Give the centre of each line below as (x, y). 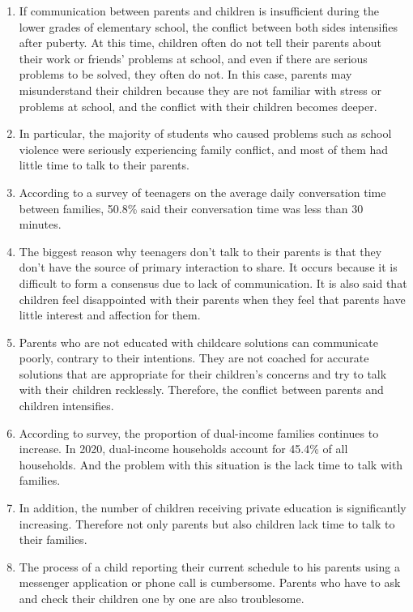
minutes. (40, 224)
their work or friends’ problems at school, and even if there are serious (193, 58)
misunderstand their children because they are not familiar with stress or (200, 90)
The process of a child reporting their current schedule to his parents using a (209, 566)
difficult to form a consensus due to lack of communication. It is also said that (213, 282)
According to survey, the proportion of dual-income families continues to (199, 432)
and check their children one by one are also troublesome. (162, 598)
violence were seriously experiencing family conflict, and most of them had (204, 149)
